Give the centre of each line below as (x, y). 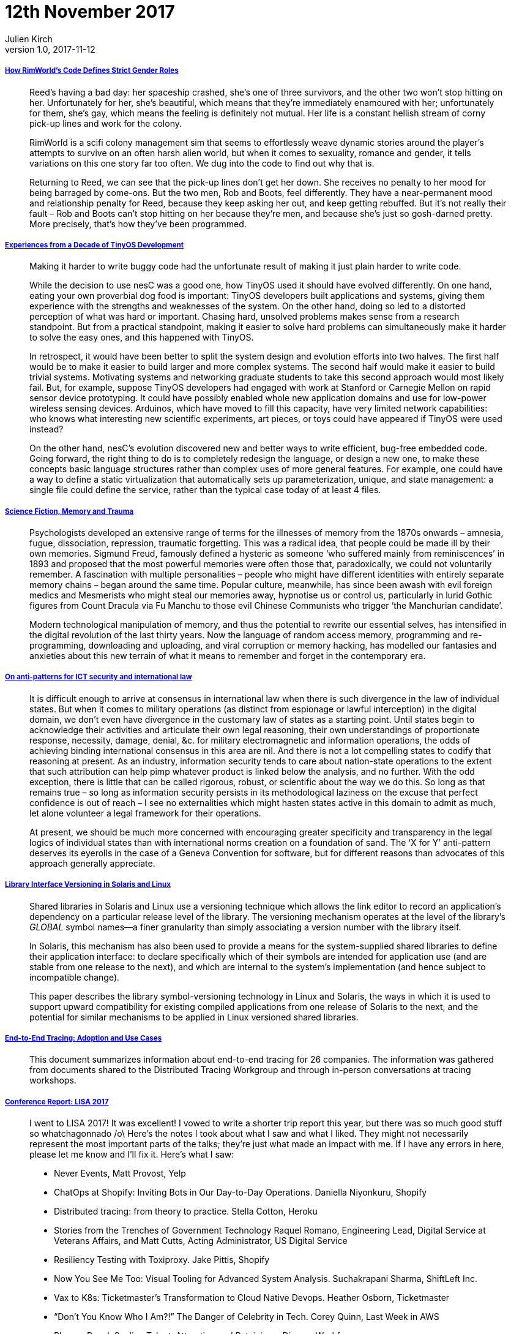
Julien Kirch (29, 39)
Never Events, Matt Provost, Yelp (120, 1174)
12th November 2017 (90, 12)
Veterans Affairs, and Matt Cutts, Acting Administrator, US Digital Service (201, 1241)
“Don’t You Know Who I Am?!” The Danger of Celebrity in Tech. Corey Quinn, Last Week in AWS (247, 1317)
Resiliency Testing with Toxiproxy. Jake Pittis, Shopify (162, 1260)
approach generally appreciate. (92, 863)
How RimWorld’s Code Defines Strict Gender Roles (92, 71)
